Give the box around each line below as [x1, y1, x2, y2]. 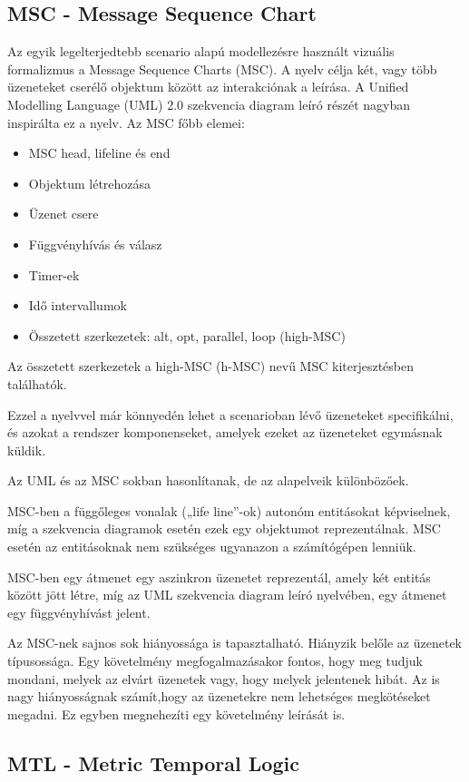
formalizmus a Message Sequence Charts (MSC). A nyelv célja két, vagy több [7, 59, 437, 78]
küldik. [7, 440, 46, 459]
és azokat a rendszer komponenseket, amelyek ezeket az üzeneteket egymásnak [7, 423, 443, 442]
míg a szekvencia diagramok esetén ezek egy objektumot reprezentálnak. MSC [7, 519, 441, 538]
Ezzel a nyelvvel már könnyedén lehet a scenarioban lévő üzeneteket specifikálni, [7, 405, 454, 424]
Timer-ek [28, 265, 80, 284]
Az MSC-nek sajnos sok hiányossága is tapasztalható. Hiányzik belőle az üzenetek [7, 633, 463, 652]
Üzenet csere [28, 204, 99, 223]
